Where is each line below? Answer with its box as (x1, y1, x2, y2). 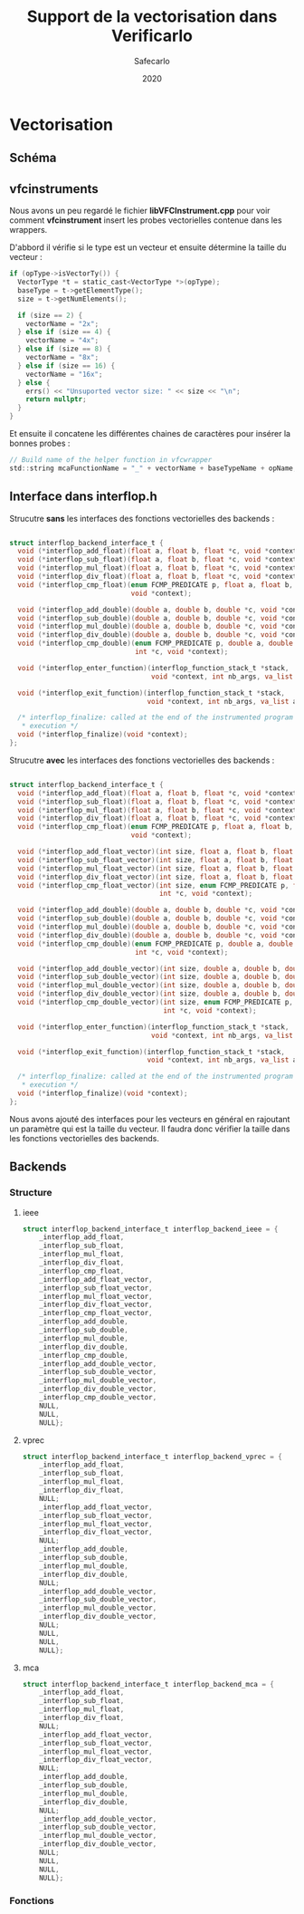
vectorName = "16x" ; (25, 370, 103, 379)
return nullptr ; (25, 395, 88, 404)
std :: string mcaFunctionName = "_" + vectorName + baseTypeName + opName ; (9, 464, 298, 473)
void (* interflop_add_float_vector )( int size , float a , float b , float (17, 847, 294, 857)
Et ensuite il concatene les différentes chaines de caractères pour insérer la (9, 428, 291, 439)
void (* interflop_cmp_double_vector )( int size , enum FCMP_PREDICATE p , (17, 998, 294, 1007)
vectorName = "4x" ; (25, 336, 100, 345)
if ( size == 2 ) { (17, 311, 83, 320)
